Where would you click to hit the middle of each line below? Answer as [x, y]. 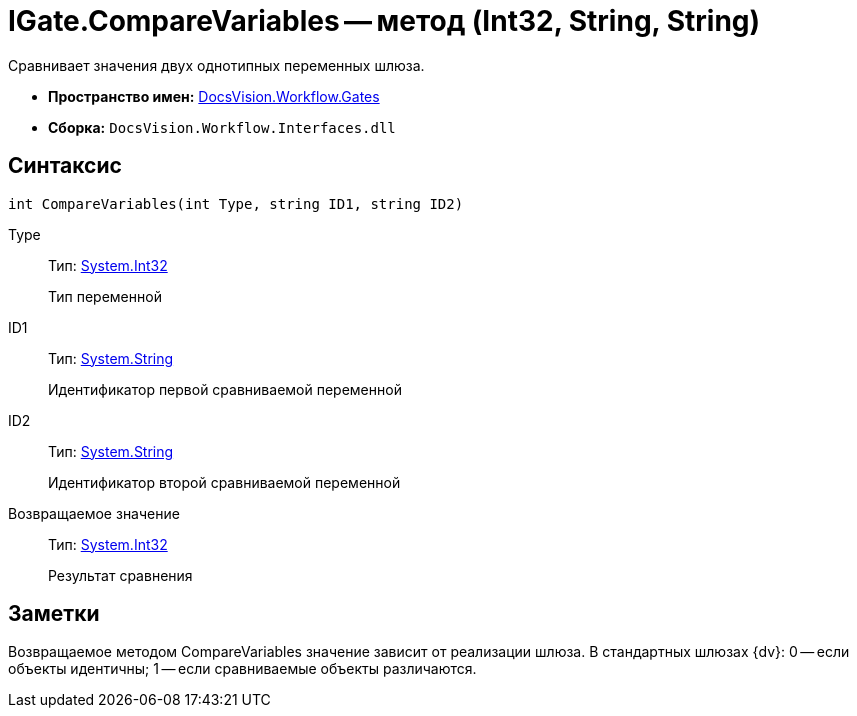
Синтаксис [65, 166]
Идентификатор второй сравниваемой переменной [224, 482]
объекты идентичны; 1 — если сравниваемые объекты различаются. [242, 669]
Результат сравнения [120, 575]
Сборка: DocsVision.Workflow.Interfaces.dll [222, 127]
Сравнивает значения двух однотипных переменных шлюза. [216, 65]
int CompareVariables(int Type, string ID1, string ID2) [236, 203]
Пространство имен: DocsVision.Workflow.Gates [214, 96]
